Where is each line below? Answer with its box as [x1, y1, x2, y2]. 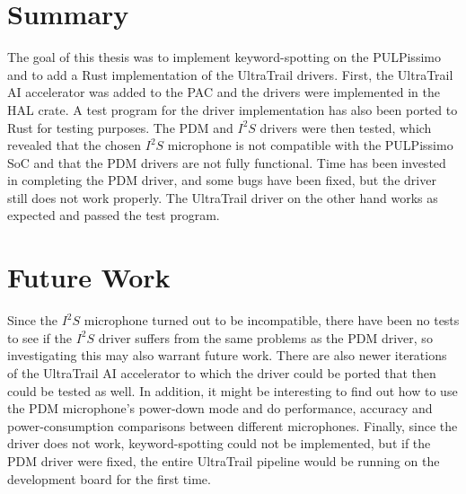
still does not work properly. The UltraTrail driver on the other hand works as [7, 188, 438, 207]
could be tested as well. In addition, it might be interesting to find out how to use [7, 381, 458, 400]
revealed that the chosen [7, 136, 142, 154]
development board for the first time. [7, 469, 211, 488]
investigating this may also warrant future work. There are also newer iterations [7, 346, 447, 365]
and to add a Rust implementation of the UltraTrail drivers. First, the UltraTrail [7, 65, 453, 84]
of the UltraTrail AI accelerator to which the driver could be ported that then [7, 363, 436, 382]
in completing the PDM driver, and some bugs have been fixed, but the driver [7, 171, 436, 190]
